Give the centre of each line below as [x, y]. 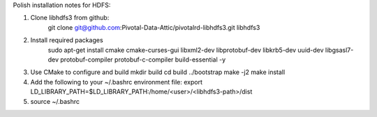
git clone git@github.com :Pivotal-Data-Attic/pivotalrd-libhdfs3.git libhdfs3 [154, 27]
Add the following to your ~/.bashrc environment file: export [116, 82]
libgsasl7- [339, 50]
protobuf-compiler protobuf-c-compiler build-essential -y [143, 60]
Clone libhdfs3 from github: [70, 18]
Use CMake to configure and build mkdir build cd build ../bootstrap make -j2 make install [158, 72]
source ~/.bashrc [55, 101]
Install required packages [67, 40]
